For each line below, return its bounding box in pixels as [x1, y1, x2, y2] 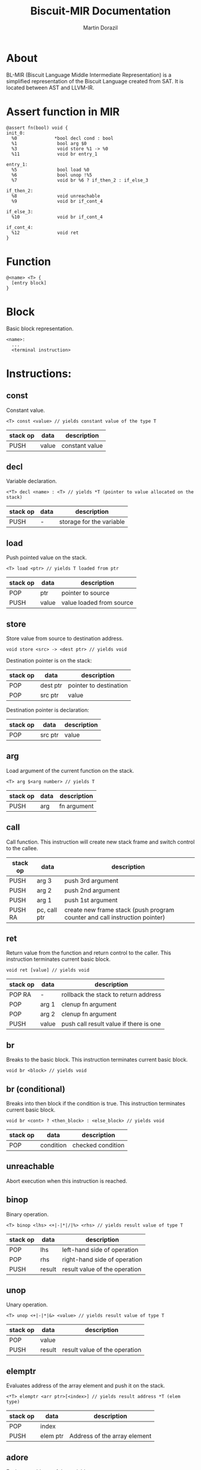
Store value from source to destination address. [6, 634, 124, 642]
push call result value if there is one [61, 1020, 162, 1028]
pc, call [36, 905, 57, 914]
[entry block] [11, 280, 47, 286]
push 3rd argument [64, 876, 118, 885]
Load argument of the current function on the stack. [6, 767, 135, 774]
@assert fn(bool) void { [6, 125, 68, 131]
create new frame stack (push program [64, 905, 175, 914]
